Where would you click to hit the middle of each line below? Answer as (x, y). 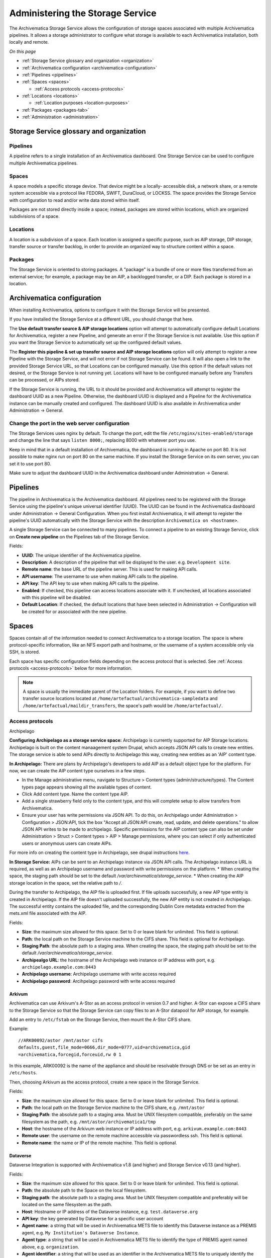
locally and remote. (29, 42)
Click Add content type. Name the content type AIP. (75, 794)
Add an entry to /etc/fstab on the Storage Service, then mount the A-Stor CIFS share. (100, 1019)
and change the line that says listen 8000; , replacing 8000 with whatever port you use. (103, 440)
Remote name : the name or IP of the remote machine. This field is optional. (100, 1143)
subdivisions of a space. (34, 216)
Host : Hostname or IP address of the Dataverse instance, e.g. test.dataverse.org (110, 1211)
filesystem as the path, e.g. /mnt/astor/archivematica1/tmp (89, 1122)
